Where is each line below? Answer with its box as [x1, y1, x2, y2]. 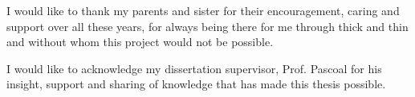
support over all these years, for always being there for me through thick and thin [6, 17, 409, 34]
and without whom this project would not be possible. [6, 33, 274, 50]
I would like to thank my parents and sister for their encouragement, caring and [6, 2, 400, 18]
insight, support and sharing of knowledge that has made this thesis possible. [6, 76, 386, 92]
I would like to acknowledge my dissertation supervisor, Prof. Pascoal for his [6, 60, 382, 76]
